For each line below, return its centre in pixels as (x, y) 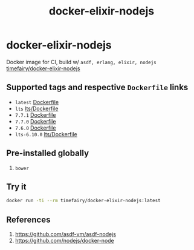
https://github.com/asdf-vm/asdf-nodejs (66, 234)
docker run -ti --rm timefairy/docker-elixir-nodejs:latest (84, 201)
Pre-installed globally (48, 153)
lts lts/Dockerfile (37, 108)
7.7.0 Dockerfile (35, 121)
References (28, 219)
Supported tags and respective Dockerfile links (97, 87)
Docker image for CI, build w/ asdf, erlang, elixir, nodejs (81, 62)
